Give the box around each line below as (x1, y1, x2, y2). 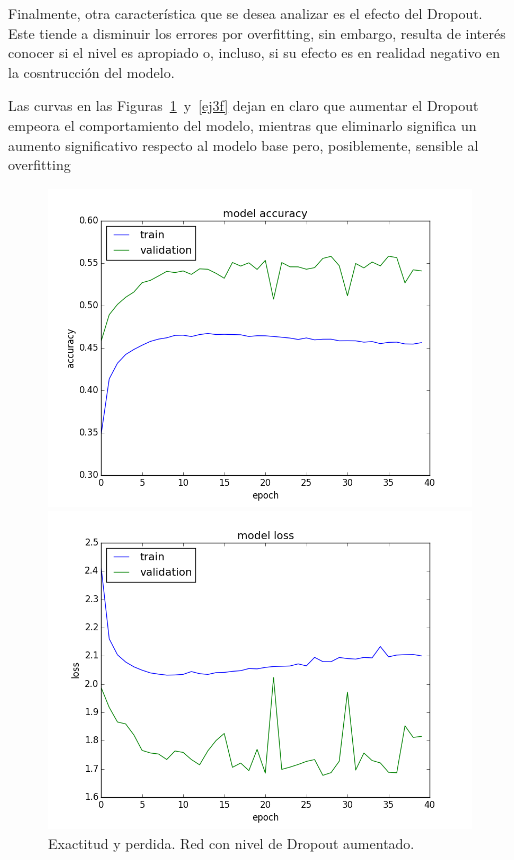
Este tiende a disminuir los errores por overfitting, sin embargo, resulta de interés (8, 22, 506, 43)
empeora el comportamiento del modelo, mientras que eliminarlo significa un (8, 114, 477, 135)
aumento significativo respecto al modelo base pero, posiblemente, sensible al (8, 134, 479, 155)
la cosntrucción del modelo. (8, 61, 175, 82)
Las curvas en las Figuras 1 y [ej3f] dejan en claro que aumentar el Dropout (8, 95, 479, 116)
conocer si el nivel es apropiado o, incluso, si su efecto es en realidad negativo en (8, 42, 501, 63)
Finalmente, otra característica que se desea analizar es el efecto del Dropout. (8, 3, 483, 23)
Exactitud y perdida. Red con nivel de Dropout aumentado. (48, 832, 415, 853)
